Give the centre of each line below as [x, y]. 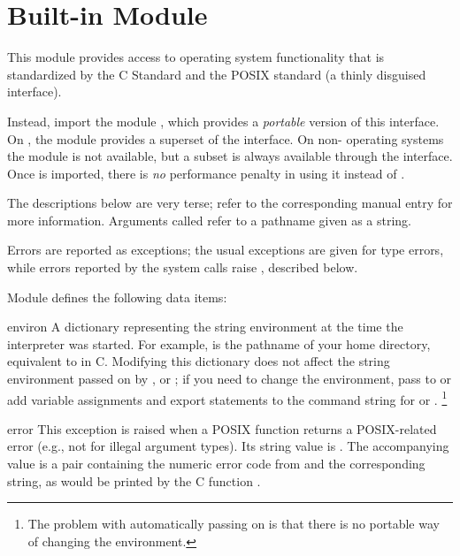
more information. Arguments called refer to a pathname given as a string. [210, 220]
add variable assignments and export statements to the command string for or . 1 [227, 398]
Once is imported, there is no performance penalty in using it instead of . [206, 173]
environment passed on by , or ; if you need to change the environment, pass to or [230, 379]
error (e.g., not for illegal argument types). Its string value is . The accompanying [228, 446]
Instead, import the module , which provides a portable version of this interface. [223, 121]
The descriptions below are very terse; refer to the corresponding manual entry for [230, 203]
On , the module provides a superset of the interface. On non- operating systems [226, 138]
